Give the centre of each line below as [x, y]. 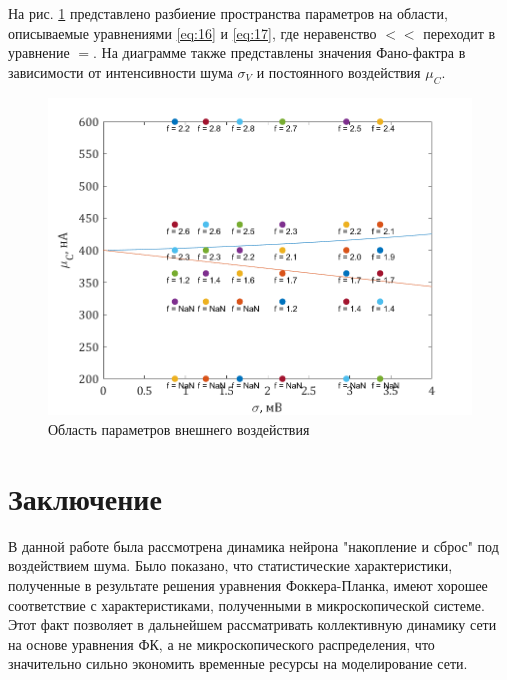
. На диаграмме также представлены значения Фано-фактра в [279, 52]
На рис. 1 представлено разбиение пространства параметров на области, [228, 13]
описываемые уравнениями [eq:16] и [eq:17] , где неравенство [192, 32]
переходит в [459, 32]
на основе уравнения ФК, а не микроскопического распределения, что [221, 643]
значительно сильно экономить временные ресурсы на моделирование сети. [238, 663]
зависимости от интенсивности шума [120, 71]
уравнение [39, 52]
